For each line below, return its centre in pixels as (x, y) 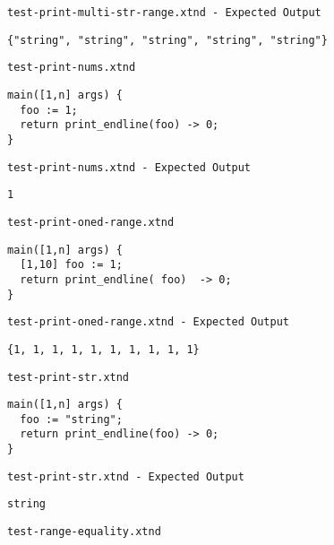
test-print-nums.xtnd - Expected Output (129, 167)
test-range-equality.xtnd (84, 532)
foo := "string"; (71, 419)
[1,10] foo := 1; (71, 265)
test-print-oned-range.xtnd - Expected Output (148, 322)
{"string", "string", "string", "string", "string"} (167, 40)
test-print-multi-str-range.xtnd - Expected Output (164, 13)
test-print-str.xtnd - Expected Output (126, 476)
